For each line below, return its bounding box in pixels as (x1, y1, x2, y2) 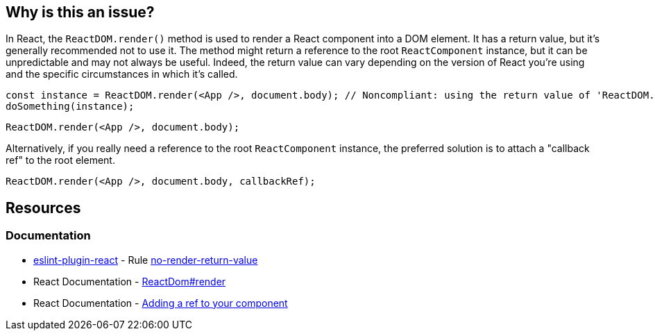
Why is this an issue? (6, 3, 155, 21)
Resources (6, 199, 81, 217)
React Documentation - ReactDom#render (33, 275, 226, 287)
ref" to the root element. (6, 154, 115, 167)
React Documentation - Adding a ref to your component (33, 296, 288, 309)
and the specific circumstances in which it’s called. (6, 68, 238, 81)
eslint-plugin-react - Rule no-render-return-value (33, 253, 258, 266)
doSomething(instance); (6, 101, 135, 112)
